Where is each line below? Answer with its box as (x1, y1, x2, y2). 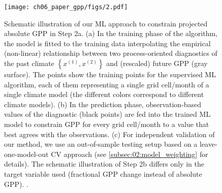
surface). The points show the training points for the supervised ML (4, 69, 216, 80)
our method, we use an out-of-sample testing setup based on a (4, 139, 198, 149)
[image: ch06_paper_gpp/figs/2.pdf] (4, 4, 128, 11)
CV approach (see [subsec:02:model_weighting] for (51, 148, 208, 159)
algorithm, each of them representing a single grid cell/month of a (4, 79, 209, 89)
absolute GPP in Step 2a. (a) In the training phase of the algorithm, (4, 28, 218, 39)
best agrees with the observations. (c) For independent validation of (4, 128, 215, 139)
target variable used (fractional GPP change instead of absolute (4, 168, 202, 179)
